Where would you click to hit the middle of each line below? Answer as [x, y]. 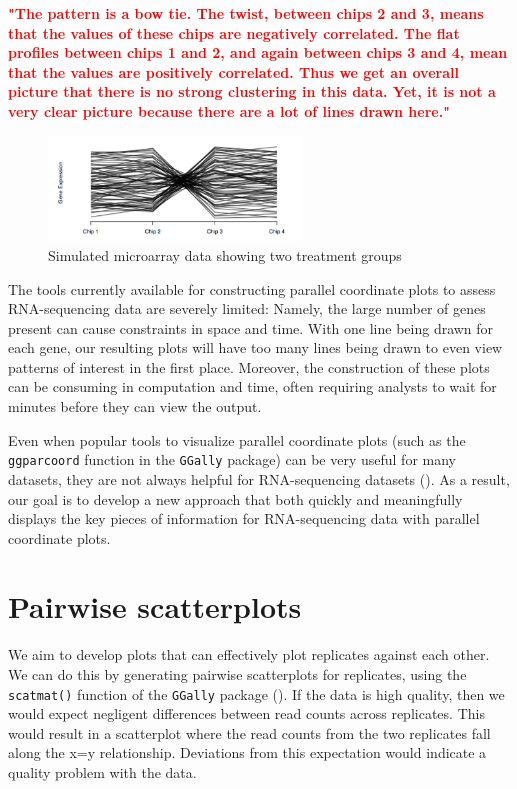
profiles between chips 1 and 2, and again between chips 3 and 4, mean [258, 52]
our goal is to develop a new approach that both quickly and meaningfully [235, 498]
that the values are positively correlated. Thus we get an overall [233, 71]
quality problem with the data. [102, 772]
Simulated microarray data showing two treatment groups [225, 254]
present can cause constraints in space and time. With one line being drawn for [251, 327]
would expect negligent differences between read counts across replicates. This [246, 713]
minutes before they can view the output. [135, 406]
